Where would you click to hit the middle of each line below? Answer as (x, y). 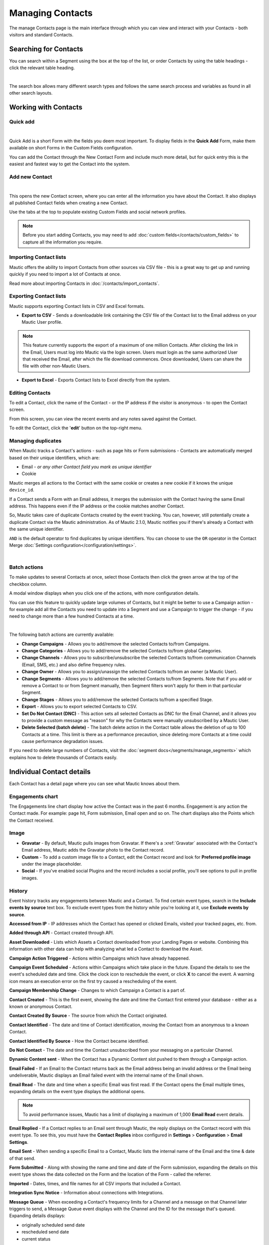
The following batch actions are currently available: (62, 634)
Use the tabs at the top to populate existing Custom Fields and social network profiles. (98, 212)
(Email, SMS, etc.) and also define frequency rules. (74, 664)
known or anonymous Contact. (41, 1006)
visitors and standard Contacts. (41, 34)
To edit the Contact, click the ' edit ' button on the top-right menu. (76, 428)
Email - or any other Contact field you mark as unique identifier (87, 467)
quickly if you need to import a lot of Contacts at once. (65, 274)
